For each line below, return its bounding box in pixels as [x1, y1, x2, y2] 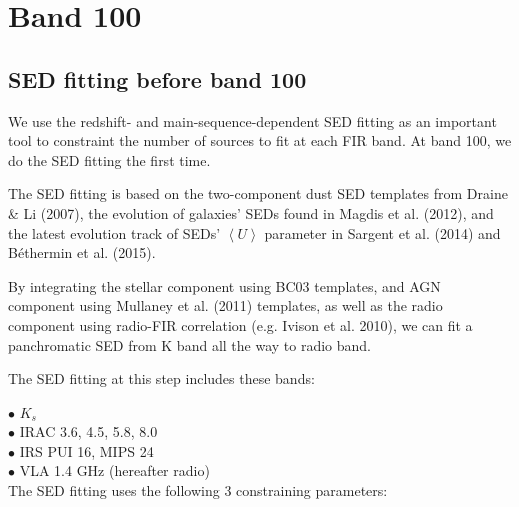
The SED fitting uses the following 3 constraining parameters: [8, 480, 388, 501]
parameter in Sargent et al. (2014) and [264, 222, 501, 243]
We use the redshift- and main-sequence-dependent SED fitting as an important [8, 110, 497, 131]
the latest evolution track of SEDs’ [8, 222, 221, 243]
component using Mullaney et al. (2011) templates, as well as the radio [8, 295, 443, 316]
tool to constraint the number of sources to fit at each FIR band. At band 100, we [8, 130, 512, 151]
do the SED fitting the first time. [8, 149, 211, 170]
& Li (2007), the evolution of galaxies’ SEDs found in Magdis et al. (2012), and [8, 202, 494, 223]
